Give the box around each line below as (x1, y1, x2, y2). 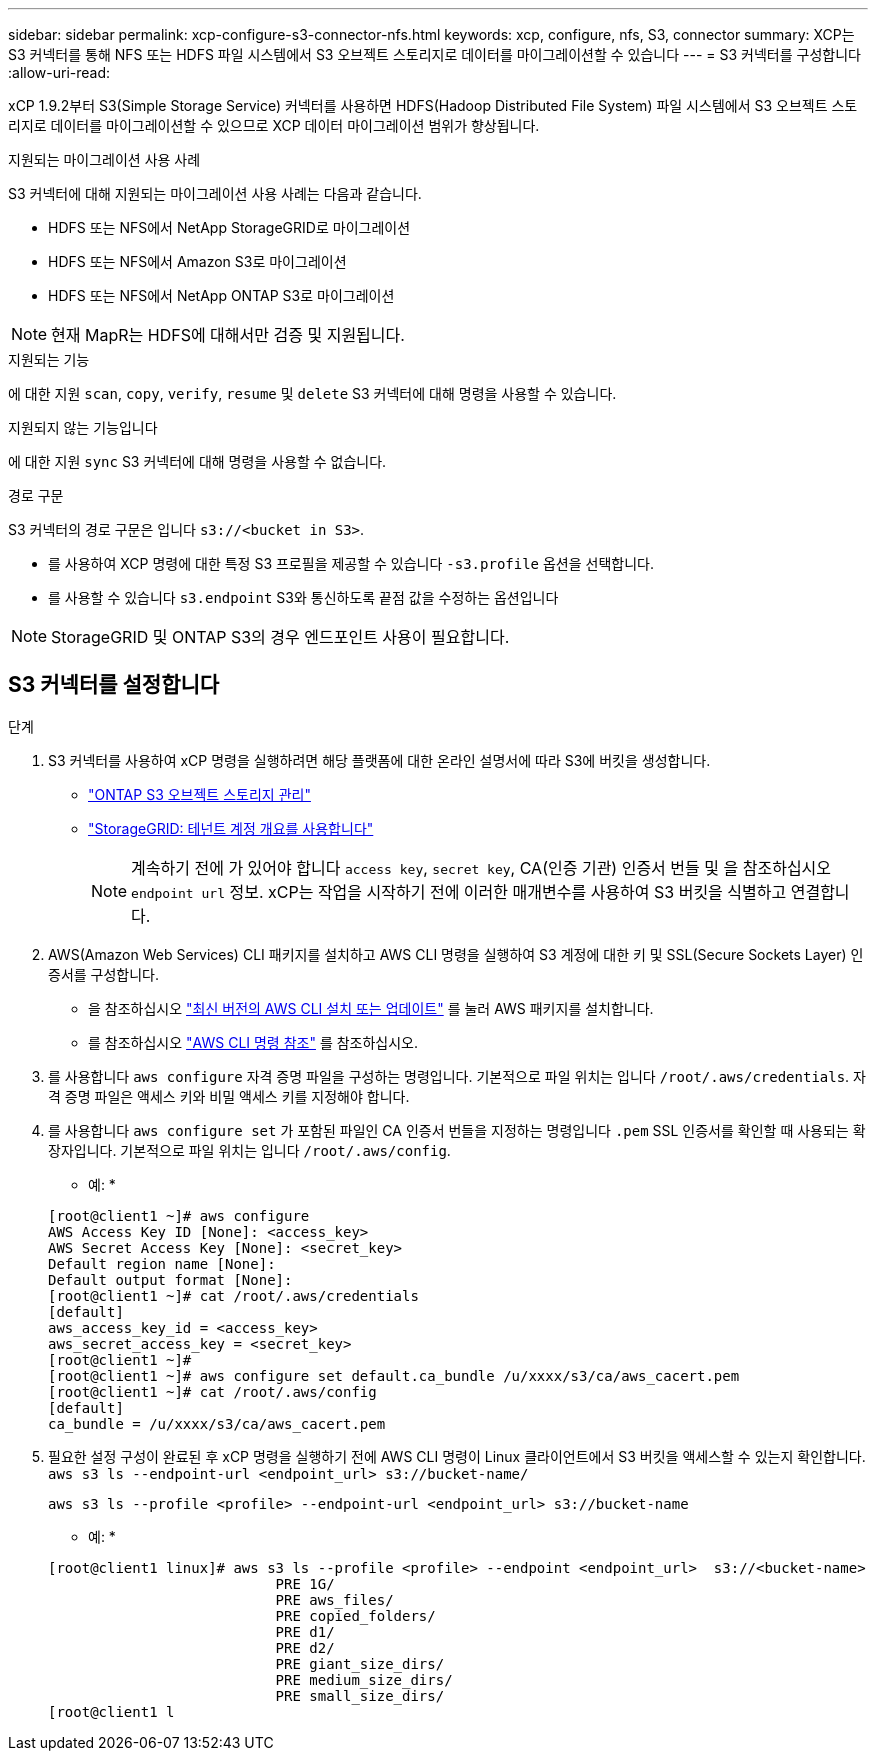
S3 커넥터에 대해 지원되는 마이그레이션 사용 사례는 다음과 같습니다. (8, 185, 422, 202)
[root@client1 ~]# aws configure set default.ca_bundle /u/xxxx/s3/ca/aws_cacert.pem (48, 1367, 740, 1384)
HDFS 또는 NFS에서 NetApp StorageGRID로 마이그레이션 (48, 219, 411, 236)
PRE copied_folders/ (275, 1607, 436, 1624)
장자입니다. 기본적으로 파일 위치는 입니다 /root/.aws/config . (48, 1141, 451, 1159)
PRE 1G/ (275, 1575, 335, 1592)
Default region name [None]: (48, 1255, 276, 1272)
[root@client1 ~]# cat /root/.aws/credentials (48, 1287, 419, 1304)
